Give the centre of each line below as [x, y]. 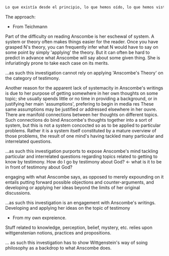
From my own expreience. [39, 218]
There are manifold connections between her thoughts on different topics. [82, 114]
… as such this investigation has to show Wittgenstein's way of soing [76, 242]
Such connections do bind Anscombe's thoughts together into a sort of [79, 120]
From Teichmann [30, 26]
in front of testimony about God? [39, 167]
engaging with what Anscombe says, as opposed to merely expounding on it [84, 177]
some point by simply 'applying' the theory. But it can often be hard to [77, 52]
